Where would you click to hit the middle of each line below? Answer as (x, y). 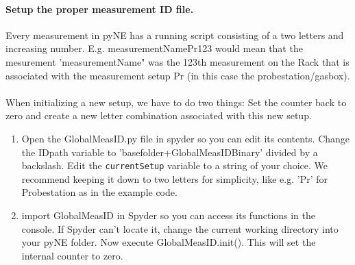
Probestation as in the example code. (99, 192)
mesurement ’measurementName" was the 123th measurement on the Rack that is (177, 61)
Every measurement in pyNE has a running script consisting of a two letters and (175, 35)
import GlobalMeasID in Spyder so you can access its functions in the (169, 215)
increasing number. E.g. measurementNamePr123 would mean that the (154, 48)
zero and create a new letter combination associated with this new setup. (159, 115)
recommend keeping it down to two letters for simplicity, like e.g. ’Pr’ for (174, 178)
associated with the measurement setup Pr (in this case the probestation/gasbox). (178, 75)
